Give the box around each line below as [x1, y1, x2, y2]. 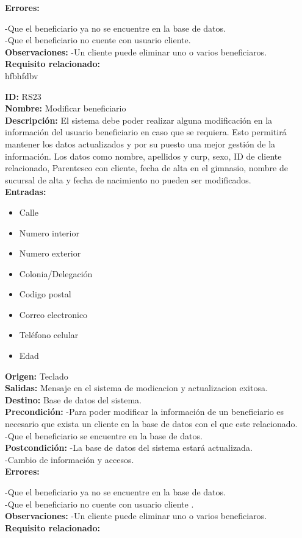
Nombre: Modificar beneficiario [5, 102, 126, 115]
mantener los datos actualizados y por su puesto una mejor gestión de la [5, 137, 276, 150]
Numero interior [19, 226, 79, 239]
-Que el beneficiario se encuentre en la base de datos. [5, 429, 203, 442]
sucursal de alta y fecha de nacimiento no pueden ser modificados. [5, 173, 251, 186]
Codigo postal [19, 288, 71, 300]
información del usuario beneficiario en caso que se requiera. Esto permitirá [5, 126, 287, 138]
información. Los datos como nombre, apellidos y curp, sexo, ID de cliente [5, 149, 282, 162]
